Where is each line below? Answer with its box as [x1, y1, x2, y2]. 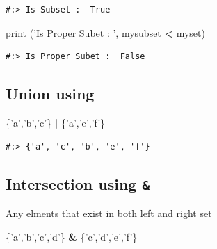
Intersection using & [6, 172, 150, 194]
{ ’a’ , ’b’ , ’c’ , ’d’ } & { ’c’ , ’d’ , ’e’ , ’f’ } [6, 229, 138, 243]
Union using [6, 83, 95, 104]
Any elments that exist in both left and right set [6, 205, 212, 220]
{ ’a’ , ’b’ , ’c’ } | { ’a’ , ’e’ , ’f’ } [6, 115, 106, 129]
